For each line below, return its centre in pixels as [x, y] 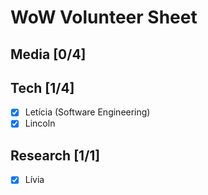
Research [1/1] [55, 155]
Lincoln [40, 123]
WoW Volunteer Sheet [104, 17]
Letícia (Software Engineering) [87, 112]
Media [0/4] [48, 54]
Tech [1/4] [42, 87]
